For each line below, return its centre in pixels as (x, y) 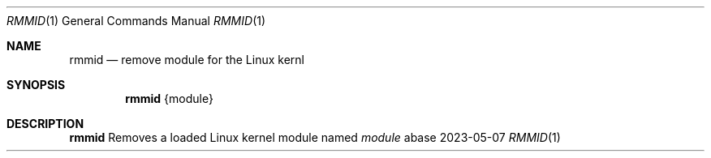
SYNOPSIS (36, 85)
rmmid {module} (169, 98)
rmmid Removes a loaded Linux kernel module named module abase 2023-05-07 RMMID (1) (315, 137)
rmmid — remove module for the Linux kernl (187, 60)
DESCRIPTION (45, 124)
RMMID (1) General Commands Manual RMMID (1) (136, 21)
